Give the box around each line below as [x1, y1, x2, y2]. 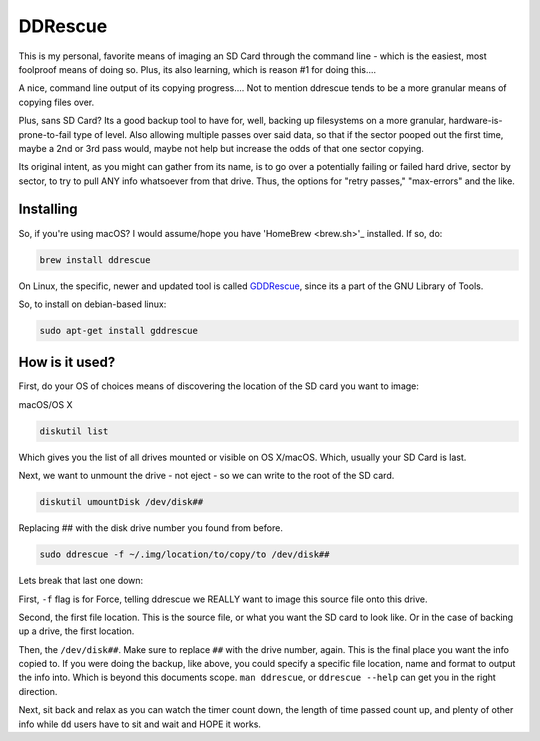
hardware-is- [448, 115, 503, 127]
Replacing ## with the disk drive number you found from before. [18, 522, 284, 534]
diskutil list [39, 425, 109, 437]
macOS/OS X [18, 398, 74, 410]
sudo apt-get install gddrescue [39, 325, 199, 336]
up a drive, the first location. [18, 625, 135, 637]
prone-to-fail [18, 128, 72, 140]
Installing [18, 201, 79, 218]
